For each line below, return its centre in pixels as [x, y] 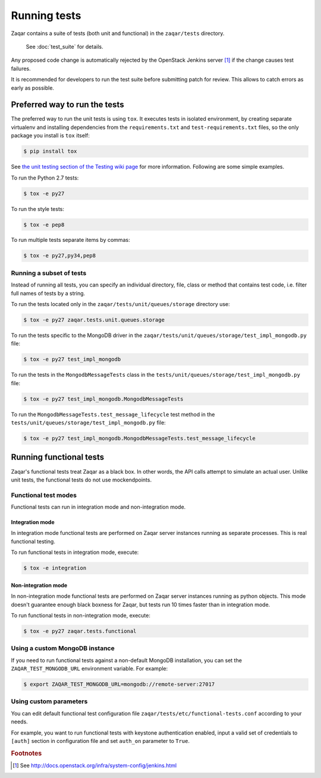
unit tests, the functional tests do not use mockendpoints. [81, 480]
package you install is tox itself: [51, 136]
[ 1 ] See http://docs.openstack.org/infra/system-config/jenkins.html [95, 766]
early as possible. [33, 88]
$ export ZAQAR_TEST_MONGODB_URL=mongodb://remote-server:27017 [119, 684]
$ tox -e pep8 [44, 225]
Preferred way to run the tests [67, 105]
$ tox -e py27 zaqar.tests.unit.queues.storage [94, 320]
